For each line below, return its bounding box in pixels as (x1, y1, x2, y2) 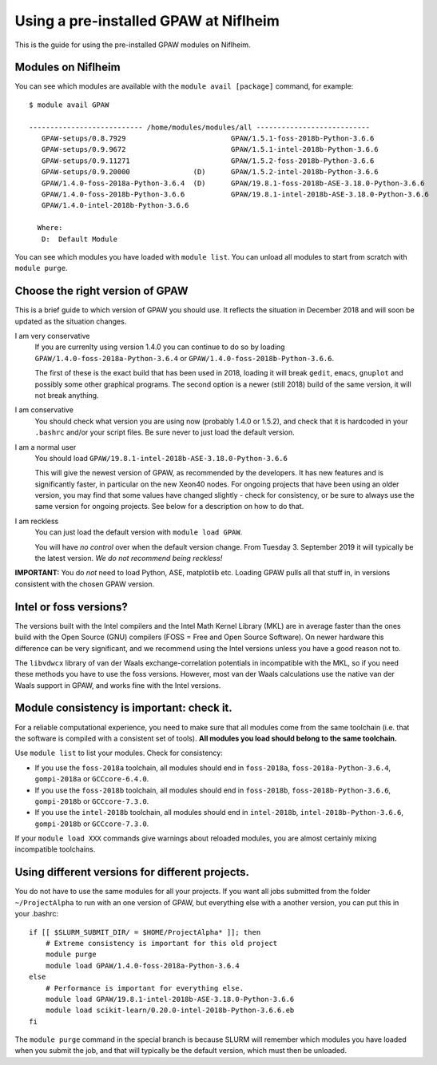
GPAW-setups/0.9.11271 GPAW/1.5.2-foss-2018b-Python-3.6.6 (41, 156, 375, 165)
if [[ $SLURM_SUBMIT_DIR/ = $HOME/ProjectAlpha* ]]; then (29, 928, 261, 936)
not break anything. (34, 390, 99, 399)
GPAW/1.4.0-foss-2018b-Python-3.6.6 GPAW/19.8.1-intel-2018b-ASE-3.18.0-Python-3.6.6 (41, 189, 429, 199)
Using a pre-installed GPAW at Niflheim (14, 12, 280, 30)
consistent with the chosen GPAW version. (14, 579, 155, 589)
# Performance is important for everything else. (45, 984, 244, 992)
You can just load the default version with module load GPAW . (34, 527, 243, 537)
